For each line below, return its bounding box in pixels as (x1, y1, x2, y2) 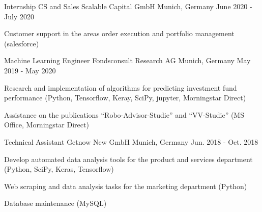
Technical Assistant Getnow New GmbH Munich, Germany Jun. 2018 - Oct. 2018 (4, 136, 258, 147)
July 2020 (4, 11, 34, 21)
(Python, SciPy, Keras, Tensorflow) (4, 164, 114, 174)
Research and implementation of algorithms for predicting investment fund (4, 82, 237, 93)
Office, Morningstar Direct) (4, 119, 89, 130)
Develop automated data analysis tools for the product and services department (4, 153, 253, 164)
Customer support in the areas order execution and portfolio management (4, 28, 235, 39)
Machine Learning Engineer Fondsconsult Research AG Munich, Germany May (4, 55, 251, 66)
